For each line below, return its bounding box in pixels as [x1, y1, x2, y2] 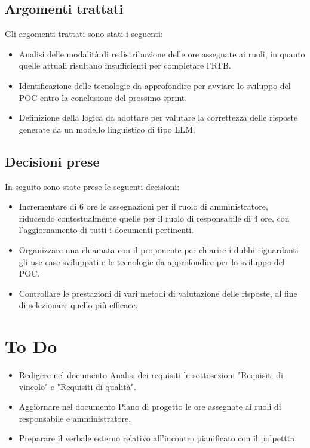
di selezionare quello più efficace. [19, 299, 138, 311]
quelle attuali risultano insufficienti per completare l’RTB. [19, 59, 231, 72]
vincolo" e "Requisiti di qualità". [19, 380, 136, 392]
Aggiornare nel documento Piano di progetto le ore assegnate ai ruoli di [19, 400, 281, 413]
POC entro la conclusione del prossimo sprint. [19, 91, 188, 103]
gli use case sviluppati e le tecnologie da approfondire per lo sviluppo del [19, 255, 285, 268]
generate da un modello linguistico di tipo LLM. [19, 122, 195, 135]
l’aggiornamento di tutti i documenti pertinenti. [19, 223, 194, 236]
